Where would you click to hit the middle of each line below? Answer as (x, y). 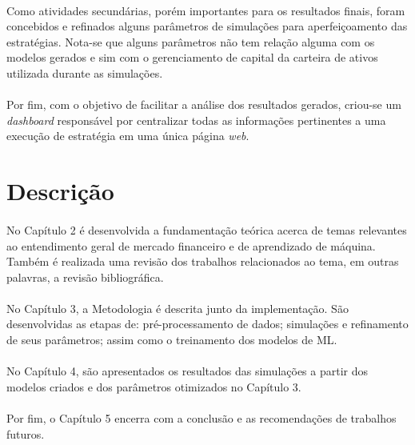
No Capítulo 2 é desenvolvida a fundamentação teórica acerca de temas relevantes (207, 229)
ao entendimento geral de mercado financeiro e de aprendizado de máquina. (191, 245)
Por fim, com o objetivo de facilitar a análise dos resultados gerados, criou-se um (204, 104)
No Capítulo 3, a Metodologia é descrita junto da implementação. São (178, 308)
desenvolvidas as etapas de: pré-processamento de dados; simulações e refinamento (207, 324)
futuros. (26, 433)
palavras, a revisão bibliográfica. (85, 277)
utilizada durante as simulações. (85, 72)
